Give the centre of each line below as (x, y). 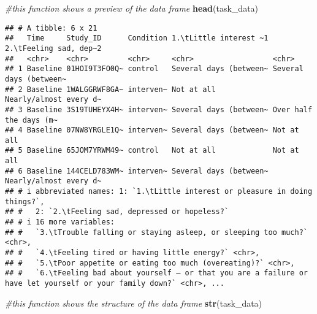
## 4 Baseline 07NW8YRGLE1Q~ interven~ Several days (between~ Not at (152, 130)
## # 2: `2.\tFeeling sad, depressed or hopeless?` (117, 212)
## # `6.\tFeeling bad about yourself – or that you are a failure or (156, 273)
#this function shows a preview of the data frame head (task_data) (132, 8)
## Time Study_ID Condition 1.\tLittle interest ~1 (137, 38)
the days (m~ (31, 120)
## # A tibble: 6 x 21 (51, 28)
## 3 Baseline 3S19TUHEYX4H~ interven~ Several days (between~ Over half (159, 109)
